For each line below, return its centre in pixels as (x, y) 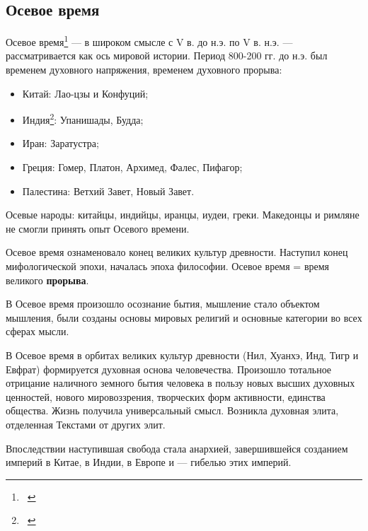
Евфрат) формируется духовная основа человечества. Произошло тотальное (169, 369)
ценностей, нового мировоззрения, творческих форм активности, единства (166, 396)
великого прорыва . (47, 280)
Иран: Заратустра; (61, 143)
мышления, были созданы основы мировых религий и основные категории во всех (184, 317)
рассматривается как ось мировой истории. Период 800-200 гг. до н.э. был (167, 56)
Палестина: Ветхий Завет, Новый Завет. (108, 191)
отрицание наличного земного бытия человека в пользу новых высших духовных (180, 383)
